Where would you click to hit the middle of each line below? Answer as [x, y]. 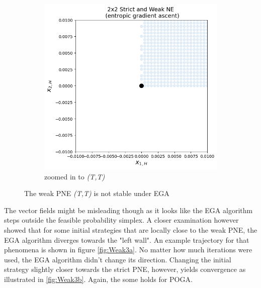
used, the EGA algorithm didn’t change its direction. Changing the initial [118, 259]
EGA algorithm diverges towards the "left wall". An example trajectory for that [127, 239]
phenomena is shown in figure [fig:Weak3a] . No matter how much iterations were [128, 250]
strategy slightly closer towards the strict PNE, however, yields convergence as [125, 269]
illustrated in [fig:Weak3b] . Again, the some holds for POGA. [98, 279]
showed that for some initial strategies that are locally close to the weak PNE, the [131, 229]
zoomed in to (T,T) [75, 176]
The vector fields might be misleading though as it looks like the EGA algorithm [128, 210]
